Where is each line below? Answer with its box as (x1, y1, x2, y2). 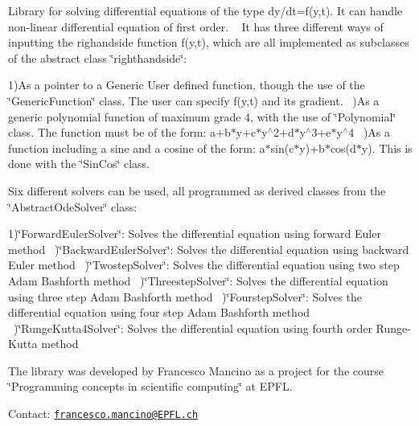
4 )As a (348, 124, 391, 141)
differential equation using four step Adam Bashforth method (8, 304, 310, 321)
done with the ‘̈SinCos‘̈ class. (8, 155, 150, 172)
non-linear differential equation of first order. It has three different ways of (8, 18, 384, 35)
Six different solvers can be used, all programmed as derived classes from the (8, 182, 386, 199)
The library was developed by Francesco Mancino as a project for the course (8, 362, 384, 379)
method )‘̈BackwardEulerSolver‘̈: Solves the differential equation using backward (8, 240, 409, 257)
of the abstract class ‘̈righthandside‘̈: (8, 49, 187, 66)
